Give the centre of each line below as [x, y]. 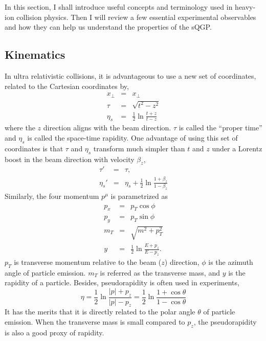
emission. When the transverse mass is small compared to [95, 322]
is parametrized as [139, 196]
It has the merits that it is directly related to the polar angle [100, 312]
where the [20, 128]
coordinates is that [34, 148]
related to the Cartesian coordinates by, [67, 86]
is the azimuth [231, 262]
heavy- [245, 7]
